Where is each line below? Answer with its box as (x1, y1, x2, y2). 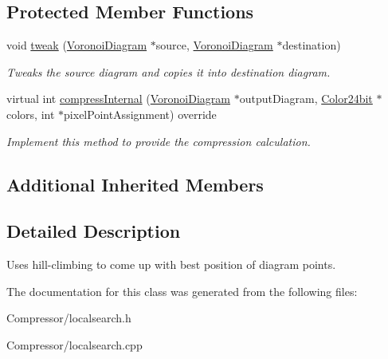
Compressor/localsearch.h (6, 310, 131, 326)
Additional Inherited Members (6, 172, 264, 196)
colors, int (6, 105, 55, 122)
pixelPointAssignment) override (64, 105, 217, 122)
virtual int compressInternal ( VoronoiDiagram (6, 90, 230, 107)
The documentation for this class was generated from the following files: (6, 282, 358, 299)
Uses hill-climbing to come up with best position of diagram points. (6, 256, 336, 273)
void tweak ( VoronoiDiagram (6, 37, 147, 53)
